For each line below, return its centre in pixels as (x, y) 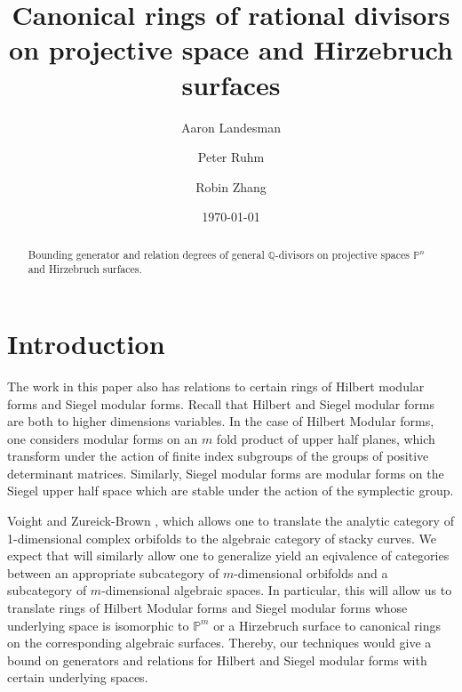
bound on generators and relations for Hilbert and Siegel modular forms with (217, 660)
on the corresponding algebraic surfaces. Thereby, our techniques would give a (219, 643)
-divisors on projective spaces (342, 254)
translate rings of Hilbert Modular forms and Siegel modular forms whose (207, 608)
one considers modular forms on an (103, 438)
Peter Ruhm (231, 157)
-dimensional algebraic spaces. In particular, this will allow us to (277, 590)
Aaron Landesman (231, 127)
